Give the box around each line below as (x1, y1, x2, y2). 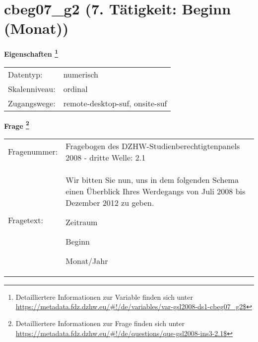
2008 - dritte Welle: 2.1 (65, 151, 146, 163)
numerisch (63, 68, 98, 80)
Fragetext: (8, 214, 43, 226)
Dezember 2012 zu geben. (65, 196, 154, 208)
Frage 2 (4, 119, 29, 131)
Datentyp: (8, 68, 43, 80)
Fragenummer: (8, 146, 58, 158)
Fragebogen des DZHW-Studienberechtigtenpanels (65, 140, 240, 152)
